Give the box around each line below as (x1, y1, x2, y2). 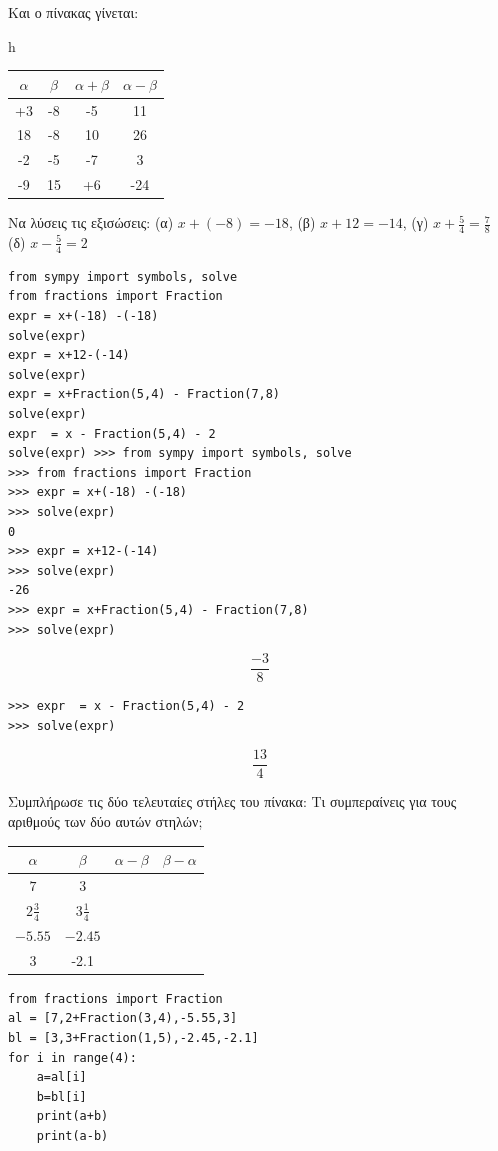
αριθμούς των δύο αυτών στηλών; (8, 811, 203, 831)
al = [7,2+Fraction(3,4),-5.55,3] (8, 1011, 238, 1026)
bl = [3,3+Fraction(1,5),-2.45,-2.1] (8, 1030, 259, 1045)
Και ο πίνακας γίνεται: (8, 2, 139, 22)
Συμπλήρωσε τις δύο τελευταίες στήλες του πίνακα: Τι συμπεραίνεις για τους (8, 791, 457, 812)
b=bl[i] (36, 1089, 87, 1104)
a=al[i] (36, 1070, 87, 1085)
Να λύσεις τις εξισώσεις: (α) (8, 212, 174, 233)
